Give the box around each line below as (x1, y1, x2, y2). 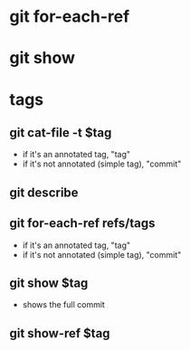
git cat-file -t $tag (9, 125, 112, 140)
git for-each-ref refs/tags (9, 215, 156, 232)
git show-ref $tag (9, 326, 110, 341)
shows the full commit (22, 299, 106, 310)
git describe (9, 184, 79, 200)
